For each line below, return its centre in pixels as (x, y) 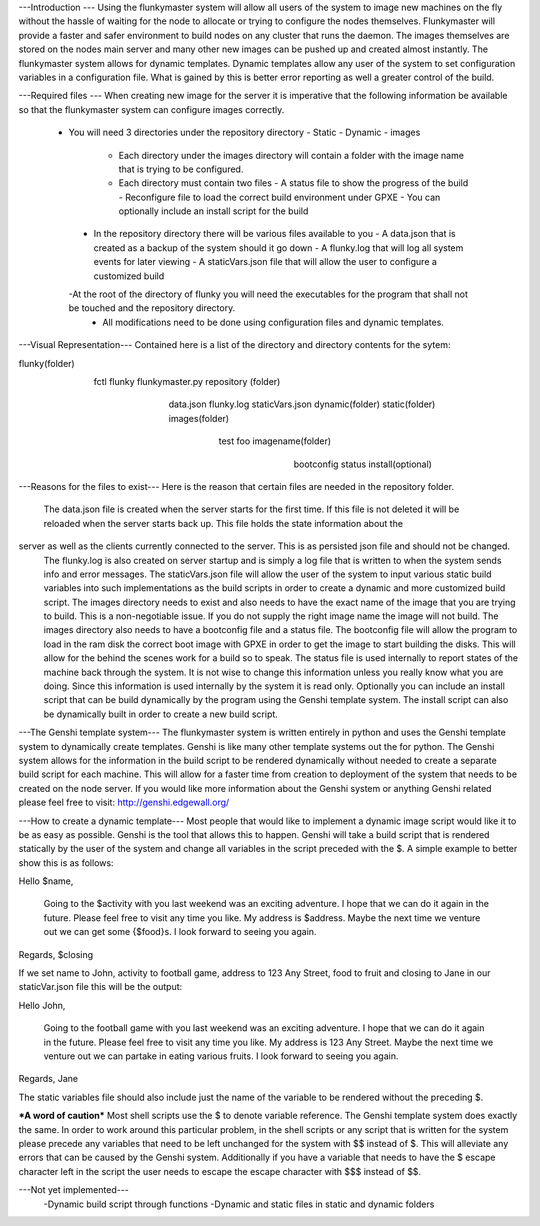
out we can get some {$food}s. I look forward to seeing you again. (180, 932)
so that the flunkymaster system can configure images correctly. (151, 109)
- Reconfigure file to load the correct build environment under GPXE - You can (279, 197)
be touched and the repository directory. (152, 308)
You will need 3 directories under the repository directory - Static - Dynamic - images (244, 132)
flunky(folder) (46, 363)
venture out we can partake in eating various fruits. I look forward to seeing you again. (221, 1056)
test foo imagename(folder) (275, 441)
